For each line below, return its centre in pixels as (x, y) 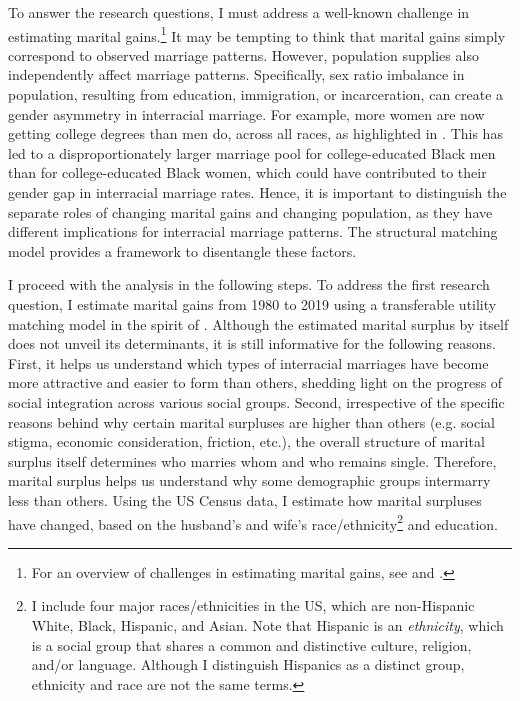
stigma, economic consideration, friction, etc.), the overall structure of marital (246, 441)
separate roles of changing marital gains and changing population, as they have (250, 211)
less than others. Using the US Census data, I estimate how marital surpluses (245, 499)
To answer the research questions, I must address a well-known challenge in (239, 12)
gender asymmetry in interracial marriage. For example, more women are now (246, 113)
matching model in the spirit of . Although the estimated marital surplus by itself (258, 323)
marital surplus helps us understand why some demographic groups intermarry (249, 480)
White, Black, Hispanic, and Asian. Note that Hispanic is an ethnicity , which (267, 624)
